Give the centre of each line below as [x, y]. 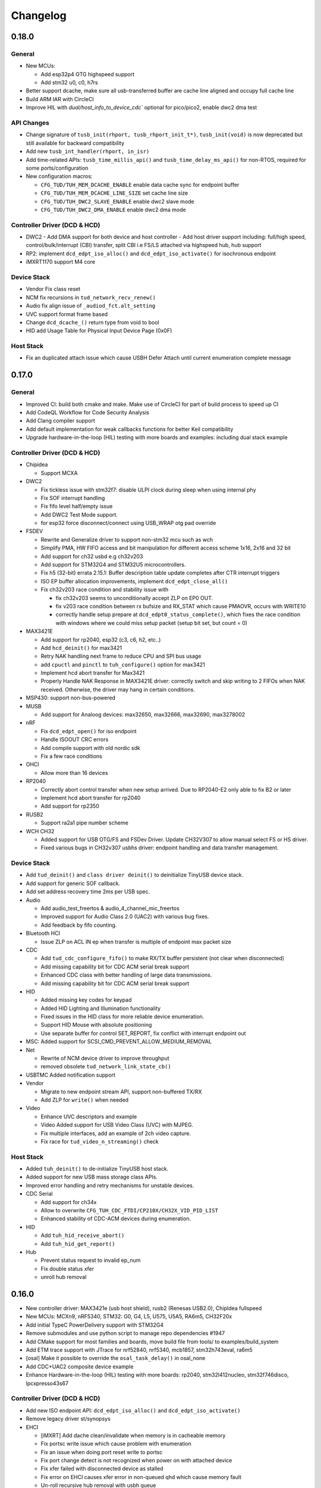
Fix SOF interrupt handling [73, 498]
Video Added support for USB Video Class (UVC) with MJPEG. [117, 1125]
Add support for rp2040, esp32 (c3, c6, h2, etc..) [101, 639]
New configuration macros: [59, 176]
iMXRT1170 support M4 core [60, 262]
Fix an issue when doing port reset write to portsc [102, 1452]
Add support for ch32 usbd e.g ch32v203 [92, 556]
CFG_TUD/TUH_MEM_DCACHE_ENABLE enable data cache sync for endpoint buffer [140, 185]
